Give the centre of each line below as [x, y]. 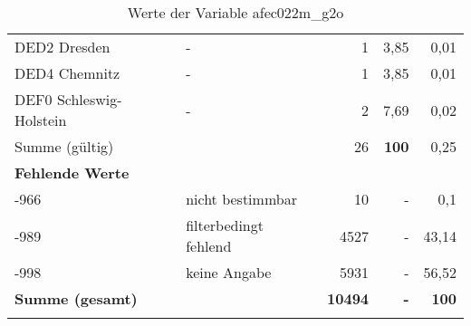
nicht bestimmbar [241, 199]
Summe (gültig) [64, 146]
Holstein [41, 120]
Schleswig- [89, 99]
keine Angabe [229, 272]
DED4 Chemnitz [67, 73]
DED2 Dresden [62, 47]
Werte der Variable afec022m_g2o [235, 12]
